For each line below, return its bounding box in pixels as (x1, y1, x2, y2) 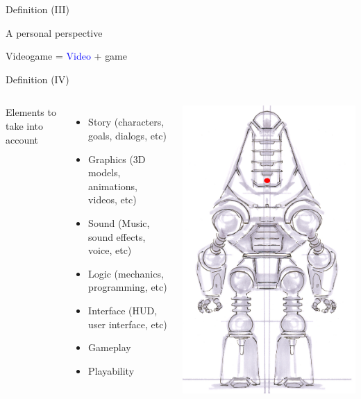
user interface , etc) (88, 316, 167, 331)
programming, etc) (88, 280, 167, 294)
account (6, 132, 39, 146)
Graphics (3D (88, 151, 146, 166)
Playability (88, 363, 135, 377)
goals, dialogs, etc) (88, 128, 167, 142)
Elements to (6, 105, 56, 119)
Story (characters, (88, 114, 165, 129)
